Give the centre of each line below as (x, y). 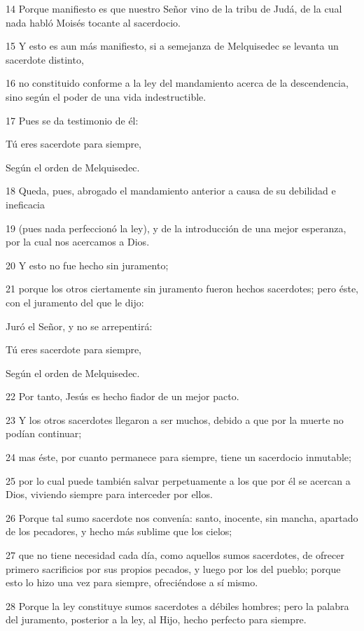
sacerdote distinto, (45, 59)
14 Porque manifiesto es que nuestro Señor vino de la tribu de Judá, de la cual (174, 8)
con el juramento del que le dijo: (75, 302)
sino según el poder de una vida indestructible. (106, 96)
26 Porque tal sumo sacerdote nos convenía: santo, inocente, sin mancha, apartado (182, 517)
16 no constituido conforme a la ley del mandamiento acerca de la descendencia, (177, 83)
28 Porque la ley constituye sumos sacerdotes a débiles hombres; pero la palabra (177, 605)
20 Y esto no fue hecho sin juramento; (87, 265)
